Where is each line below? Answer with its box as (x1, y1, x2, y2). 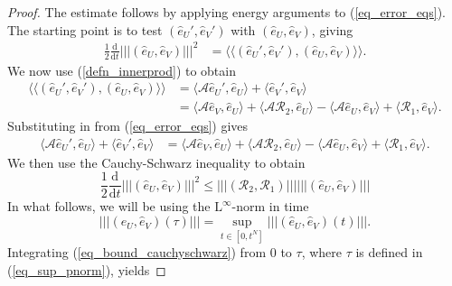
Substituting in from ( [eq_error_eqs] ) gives (7, 116, 249, 135)
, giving (311, 20, 353, 39)
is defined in (355, 243, 423, 262)
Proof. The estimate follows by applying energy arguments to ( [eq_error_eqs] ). (7, 3, 447, 21)
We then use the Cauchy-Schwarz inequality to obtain (7, 152, 306, 171)
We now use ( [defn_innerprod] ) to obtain (7, 60, 236, 79)
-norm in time (231, 197, 309, 216)
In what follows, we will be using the (7, 197, 211, 216)
